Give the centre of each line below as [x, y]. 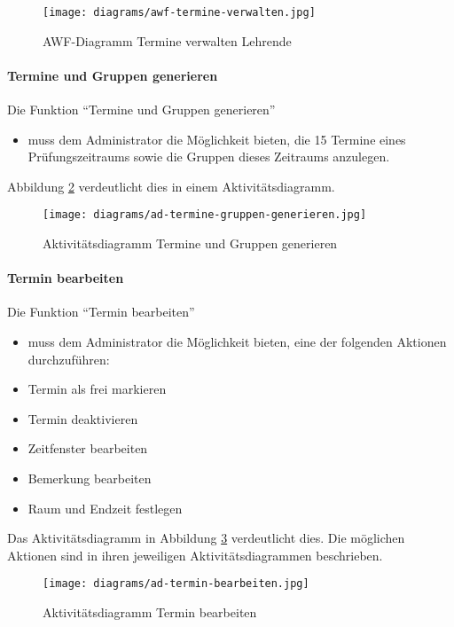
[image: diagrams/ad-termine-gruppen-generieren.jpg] [205, 215]
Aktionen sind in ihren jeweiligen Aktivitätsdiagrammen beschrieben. [195, 555]
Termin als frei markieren [97, 389]
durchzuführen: [69, 359]
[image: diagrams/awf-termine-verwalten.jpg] [179, 12]
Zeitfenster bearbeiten [88, 448]
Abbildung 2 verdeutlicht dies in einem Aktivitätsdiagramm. [171, 186]
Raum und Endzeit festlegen [105, 508]
